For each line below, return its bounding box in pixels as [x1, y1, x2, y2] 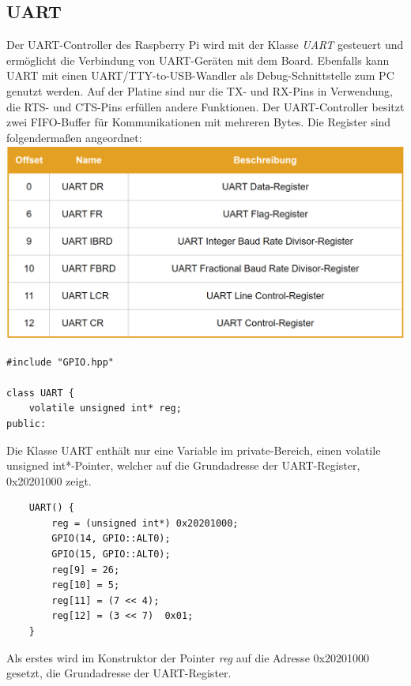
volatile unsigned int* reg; [28, 403, 182, 414]
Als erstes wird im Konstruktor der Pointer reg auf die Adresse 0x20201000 [6, 649, 369, 665]
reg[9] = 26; [51, 564, 120, 575]
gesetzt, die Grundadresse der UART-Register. [6, 665, 232, 681]
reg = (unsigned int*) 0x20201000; [51, 517, 239, 529]
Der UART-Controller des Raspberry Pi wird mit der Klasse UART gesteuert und [6, 36, 404, 53]
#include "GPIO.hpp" [6, 356, 115, 368]
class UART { [6, 387, 74, 399]
